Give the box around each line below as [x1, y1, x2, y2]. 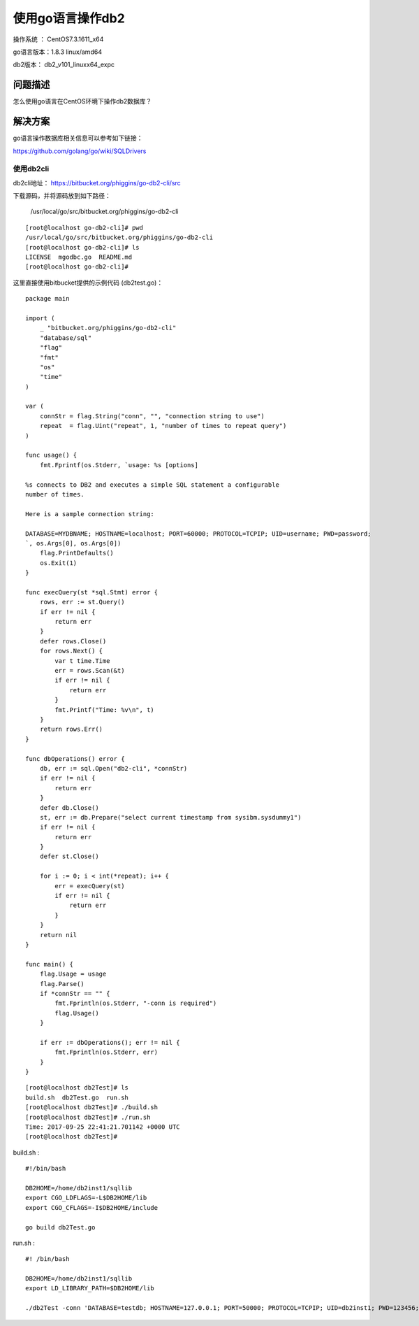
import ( [25, 314, 55, 322]
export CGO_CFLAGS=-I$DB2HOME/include [25, 1204, 159, 1211]
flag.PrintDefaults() [39, 549, 115, 557]
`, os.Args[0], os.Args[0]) [25, 539, 122, 547]
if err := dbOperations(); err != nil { [39, 1039, 181, 1046]
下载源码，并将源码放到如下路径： [13, 192, 111, 200]
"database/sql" [39, 334, 92, 342]
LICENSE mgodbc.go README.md [25, 253, 133, 262]
